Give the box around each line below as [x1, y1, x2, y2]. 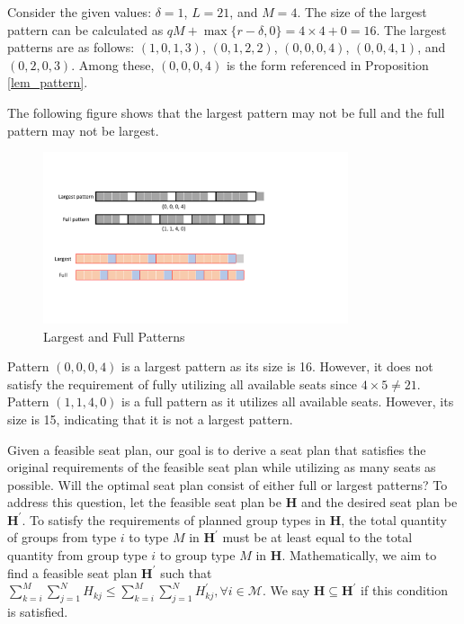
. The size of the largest [297, 3, 427, 21]
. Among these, [71, 55, 155, 74]
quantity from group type [7, 546, 147, 565]
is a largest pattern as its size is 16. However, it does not [121, 357, 433, 376]
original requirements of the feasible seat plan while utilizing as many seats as [7, 458, 436, 477]
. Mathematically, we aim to [281, 546, 437, 565]
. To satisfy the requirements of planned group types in [22, 510, 326, 529]
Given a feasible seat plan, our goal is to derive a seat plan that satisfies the [7, 440, 426, 459]
